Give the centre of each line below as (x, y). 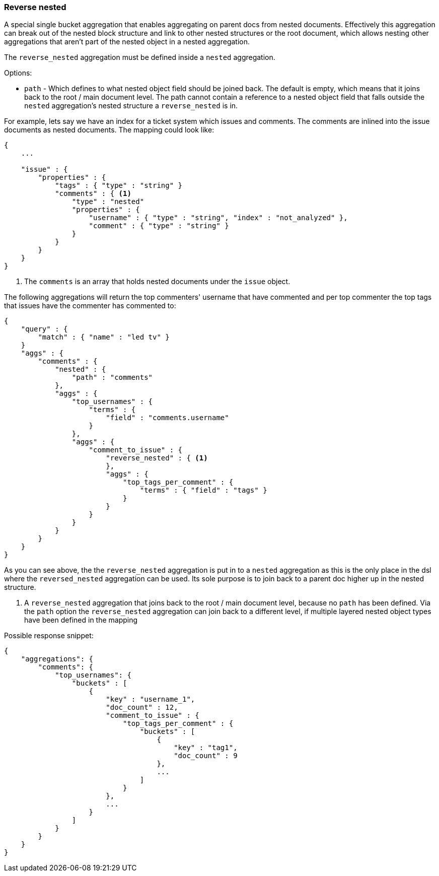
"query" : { (44, 329)
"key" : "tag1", (206, 748)
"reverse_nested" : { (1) (157, 458)
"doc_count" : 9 (206, 756)
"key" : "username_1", (151, 699)
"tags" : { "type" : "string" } (119, 186)
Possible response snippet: (49, 636)
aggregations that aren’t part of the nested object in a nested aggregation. (127, 42)
